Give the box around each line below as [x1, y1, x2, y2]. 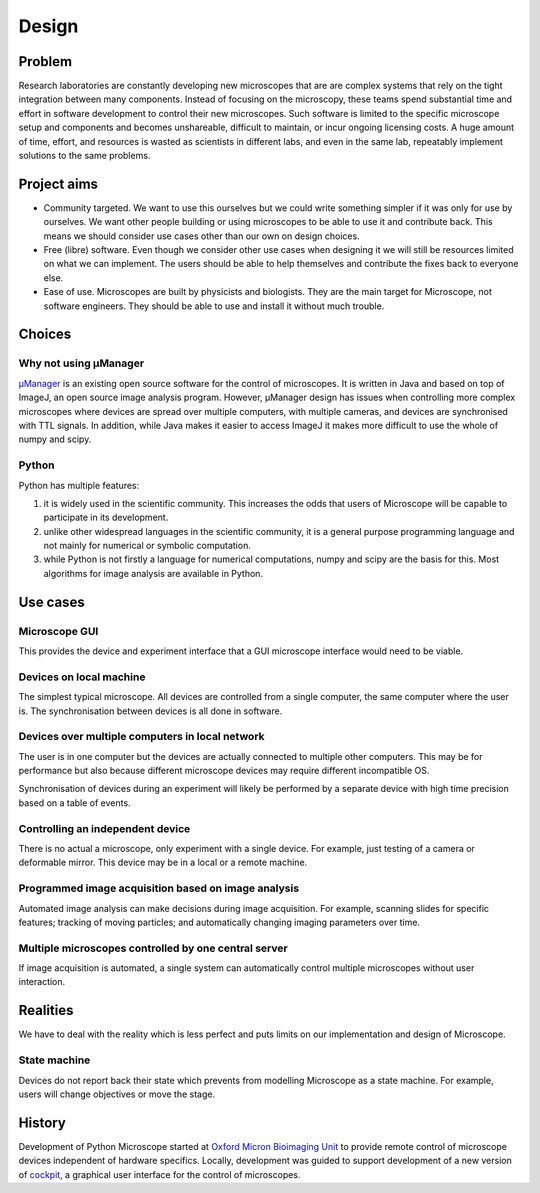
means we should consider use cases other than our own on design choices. [43, 230, 360, 242]
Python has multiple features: [18, 479, 140, 491]
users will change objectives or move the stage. [18, 1088, 215, 1100]
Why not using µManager [18, 356, 145, 370]
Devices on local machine [18, 670, 146, 684]
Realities [18, 1002, 74, 1019]
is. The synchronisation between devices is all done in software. [18, 705, 283, 717]
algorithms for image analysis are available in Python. [43, 567, 264, 579]
